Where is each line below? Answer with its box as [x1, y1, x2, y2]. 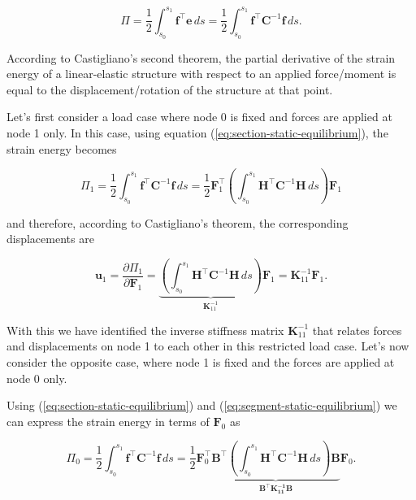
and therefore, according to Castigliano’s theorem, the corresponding [6, 214, 349, 231]
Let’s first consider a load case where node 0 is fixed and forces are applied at [6, 108, 392, 125]
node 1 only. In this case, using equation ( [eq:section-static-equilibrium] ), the [6, 124, 388, 141]
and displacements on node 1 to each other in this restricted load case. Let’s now [6, 337, 409, 354]
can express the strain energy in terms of [6, 412, 210, 429]
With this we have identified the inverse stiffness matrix [6, 321, 284, 338]
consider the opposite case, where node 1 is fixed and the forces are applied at [6, 353, 395, 370]
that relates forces [312, 321, 402, 338]
